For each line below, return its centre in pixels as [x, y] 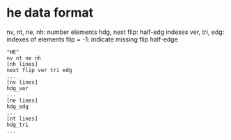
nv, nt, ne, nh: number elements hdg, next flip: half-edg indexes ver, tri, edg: [115, 32]
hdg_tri [18, 125]
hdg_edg [18, 106]
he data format [50, 13]
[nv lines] [22, 82]
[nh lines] [22, 64]
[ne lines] [22, 100]
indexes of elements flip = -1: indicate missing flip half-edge [92, 39]
